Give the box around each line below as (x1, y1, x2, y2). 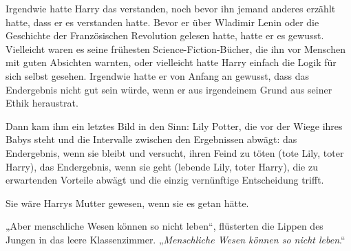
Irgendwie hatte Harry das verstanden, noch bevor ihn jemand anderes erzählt (6, 1, 336, 15)
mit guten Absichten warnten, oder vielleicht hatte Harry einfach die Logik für (6, 55, 337, 69)
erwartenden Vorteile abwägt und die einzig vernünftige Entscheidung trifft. (6, 173, 324, 187)
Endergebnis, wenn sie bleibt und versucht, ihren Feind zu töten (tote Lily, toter (6, 145, 344, 160)
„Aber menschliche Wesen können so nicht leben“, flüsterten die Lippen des (6, 219, 323, 233)
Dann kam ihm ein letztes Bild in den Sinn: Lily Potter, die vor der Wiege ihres (6, 118, 343, 133)
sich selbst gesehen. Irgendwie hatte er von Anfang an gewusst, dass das (6, 68, 309, 83)
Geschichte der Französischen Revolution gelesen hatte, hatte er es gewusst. (6, 28, 324, 43)
